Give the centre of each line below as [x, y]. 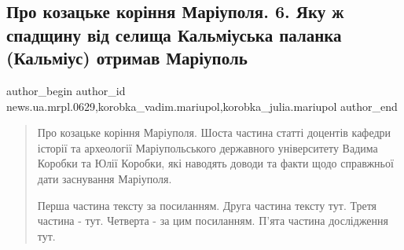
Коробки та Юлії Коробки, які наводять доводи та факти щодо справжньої [215, 163]
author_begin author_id [66, 90]
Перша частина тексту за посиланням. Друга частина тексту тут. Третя [207, 205]
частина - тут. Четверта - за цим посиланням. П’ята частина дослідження [213, 221]
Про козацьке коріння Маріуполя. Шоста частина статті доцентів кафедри [214, 132]
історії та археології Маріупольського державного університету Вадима [208, 147]
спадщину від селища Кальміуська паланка [174, 34]
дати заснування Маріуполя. [105, 178]
